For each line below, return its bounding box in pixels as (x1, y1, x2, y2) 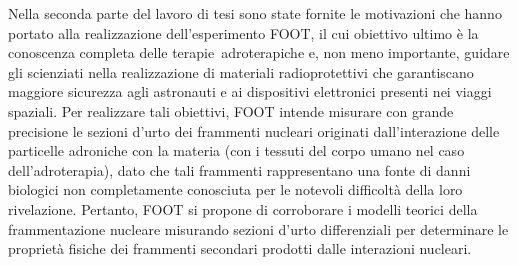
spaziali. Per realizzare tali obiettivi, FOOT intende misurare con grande (8, 100, 454, 121)
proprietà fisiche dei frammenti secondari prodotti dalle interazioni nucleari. (8, 238, 472, 259)
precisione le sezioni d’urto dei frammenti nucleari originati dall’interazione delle (8, 120, 500, 141)
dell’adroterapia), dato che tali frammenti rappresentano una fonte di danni (8, 159, 471, 180)
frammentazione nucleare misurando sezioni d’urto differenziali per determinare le (8, 218, 509, 239)
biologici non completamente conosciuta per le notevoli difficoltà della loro (8, 179, 463, 200)
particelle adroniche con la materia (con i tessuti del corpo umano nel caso (8, 140, 465, 161)
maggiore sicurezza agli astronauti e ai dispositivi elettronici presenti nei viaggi (8, 81, 492, 102)
